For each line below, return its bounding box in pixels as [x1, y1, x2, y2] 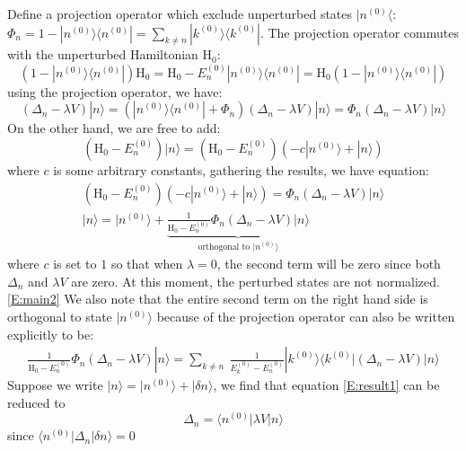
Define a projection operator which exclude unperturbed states [7, 4, 353, 22]
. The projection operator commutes [259, 22, 459, 41]
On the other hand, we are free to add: [7, 119, 221, 137]
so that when [110, 254, 183, 273]
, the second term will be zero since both [216, 254, 441, 273]
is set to [53, 254, 97, 273]
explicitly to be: [7, 324, 94, 343]
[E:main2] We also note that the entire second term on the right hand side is [7, 289, 428, 308]
